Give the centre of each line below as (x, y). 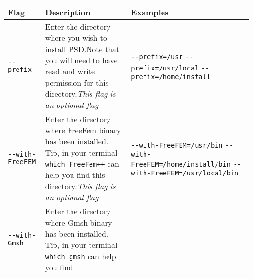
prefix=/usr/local (165, 68)
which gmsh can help (81, 256)
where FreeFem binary (83, 130)
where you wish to (76, 38)
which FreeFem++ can (82, 164)
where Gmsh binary (79, 222)
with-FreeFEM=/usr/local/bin (185, 173)
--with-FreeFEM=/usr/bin (177, 145)
